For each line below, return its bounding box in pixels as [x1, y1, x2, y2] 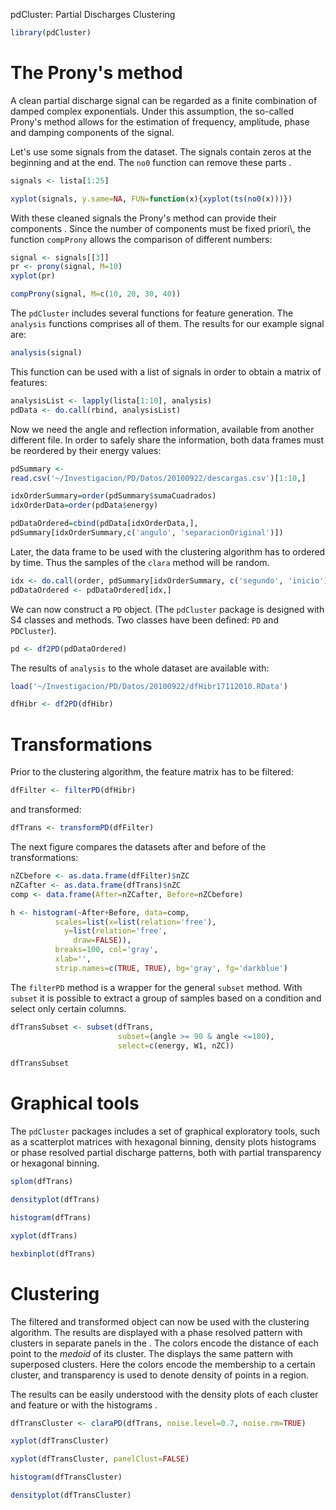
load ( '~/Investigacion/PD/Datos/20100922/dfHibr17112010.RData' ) [10, 681, 288, 691]
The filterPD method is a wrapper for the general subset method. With [10, 981, 303, 993]
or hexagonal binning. [10, 1157, 100, 1169]
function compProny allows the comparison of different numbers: [10, 233, 273, 245]
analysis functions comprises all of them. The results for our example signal [10, 318, 325, 330]
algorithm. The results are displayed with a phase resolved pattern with [10, 1326, 303, 1338]
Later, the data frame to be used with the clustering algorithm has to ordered [10, 545, 326, 558]
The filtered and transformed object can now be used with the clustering [10, 1315, 310, 1328]
